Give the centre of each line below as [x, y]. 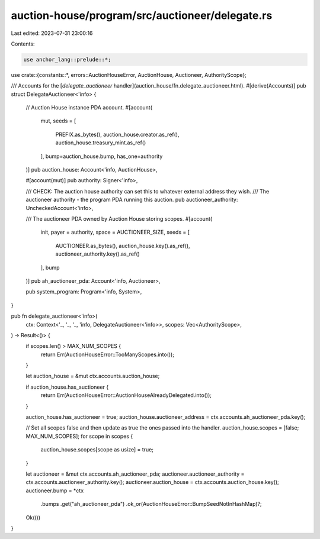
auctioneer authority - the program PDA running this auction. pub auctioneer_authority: [132, 200]
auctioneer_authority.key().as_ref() [98, 254]
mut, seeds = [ [58, 121]
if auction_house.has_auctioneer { [67, 387]
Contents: [23, 44]
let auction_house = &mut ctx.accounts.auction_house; [93, 376]
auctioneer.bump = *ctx [55, 490]
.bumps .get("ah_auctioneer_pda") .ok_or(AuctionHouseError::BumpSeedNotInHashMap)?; [151, 504]
